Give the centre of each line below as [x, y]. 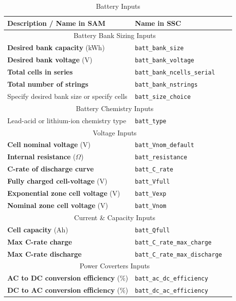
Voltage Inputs [115, 132]
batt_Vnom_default [164, 145]
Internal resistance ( [42, 157]
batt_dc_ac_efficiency [172, 291]
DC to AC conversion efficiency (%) [68, 290]
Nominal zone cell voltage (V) [58, 205]
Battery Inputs [118, 6]
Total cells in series [40, 72]
